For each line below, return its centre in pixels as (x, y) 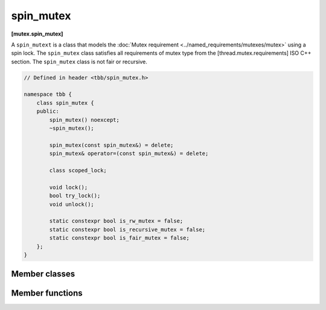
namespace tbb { (48, 94)
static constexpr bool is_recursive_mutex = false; (127, 229)
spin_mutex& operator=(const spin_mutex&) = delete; (129, 153)
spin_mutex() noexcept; (85, 120)
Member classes (43, 274)
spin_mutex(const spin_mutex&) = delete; (111, 145)
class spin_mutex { (66, 103)
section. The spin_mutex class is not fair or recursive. (79, 62)
